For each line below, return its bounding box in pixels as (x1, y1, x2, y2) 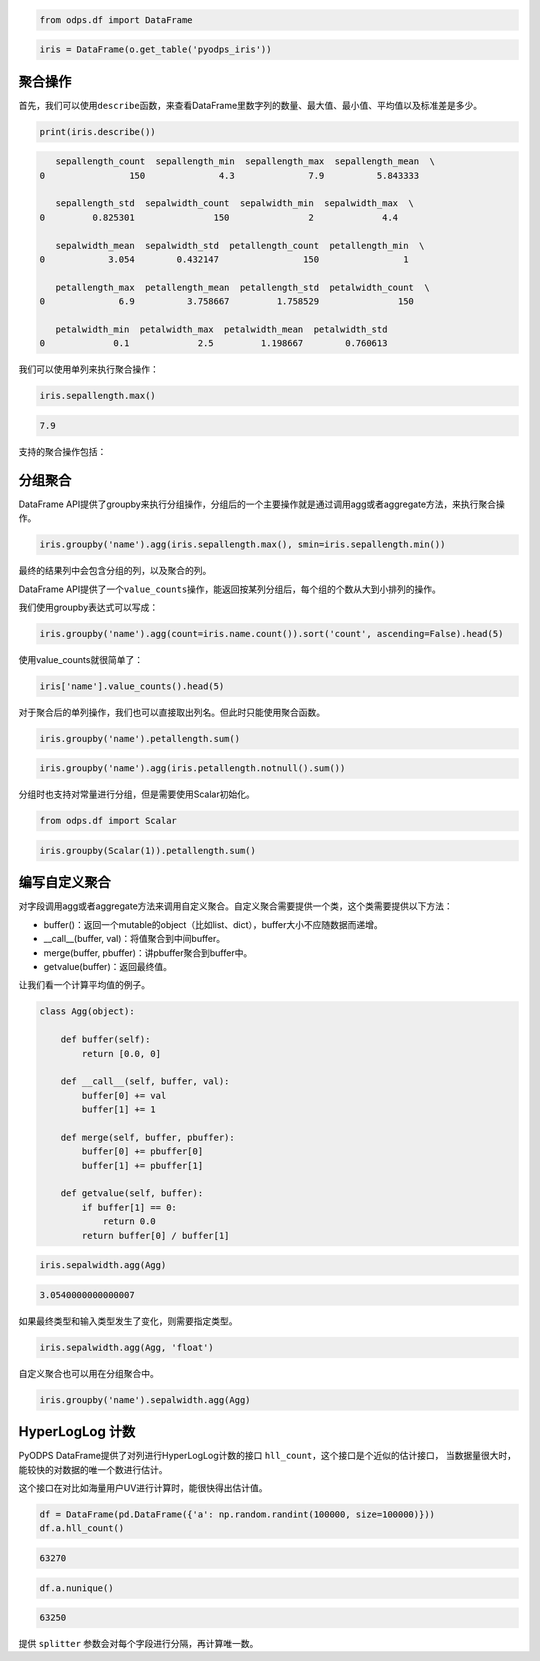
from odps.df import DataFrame (39, 14, 194, 25)
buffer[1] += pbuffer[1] (81, 1160, 204, 1171)
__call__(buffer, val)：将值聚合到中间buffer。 (43, 933, 226, 945)
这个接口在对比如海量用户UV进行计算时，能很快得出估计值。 (18, 1482, 269, 1494)
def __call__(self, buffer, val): (60, 1076, 230, 1087)
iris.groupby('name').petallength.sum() (39, 733, 240, 744)
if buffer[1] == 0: (81, 1201, 177, 1213)
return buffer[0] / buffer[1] (81, 1230, 230, 1241)
